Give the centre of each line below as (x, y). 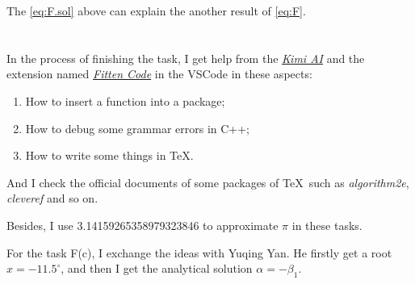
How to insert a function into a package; (125, 100)
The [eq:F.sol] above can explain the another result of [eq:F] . (156, 10)
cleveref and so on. (52, 198)
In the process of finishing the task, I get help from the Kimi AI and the (186, 58)
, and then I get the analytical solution (157, 268)
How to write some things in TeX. (109, 155)
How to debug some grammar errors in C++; (138, 128)
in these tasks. (327, 225)
